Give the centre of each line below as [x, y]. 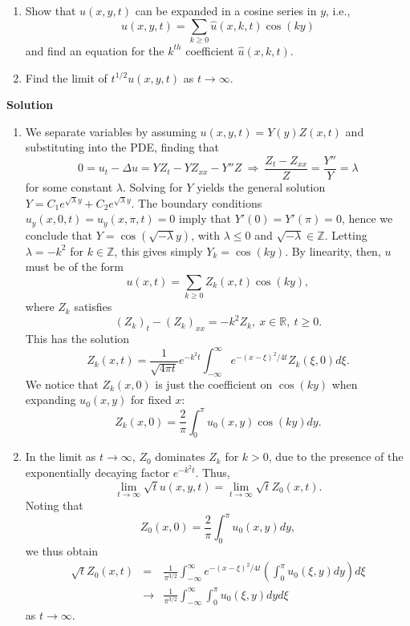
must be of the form [75, 267]
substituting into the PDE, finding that [122, 147]
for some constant [69, 186]
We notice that [62, 384]
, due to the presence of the [336, 456]
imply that [205, 218]
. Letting [346, 234]
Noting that [54, 505]
